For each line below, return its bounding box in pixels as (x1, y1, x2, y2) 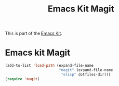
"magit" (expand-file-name (58, 68, 113, 73)
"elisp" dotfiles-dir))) (61, 72, 111, 77)
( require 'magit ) (5, 76, 40, 81)
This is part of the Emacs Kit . (5, 30, 63, 37)
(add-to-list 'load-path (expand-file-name (5, 63, 94, 68)
